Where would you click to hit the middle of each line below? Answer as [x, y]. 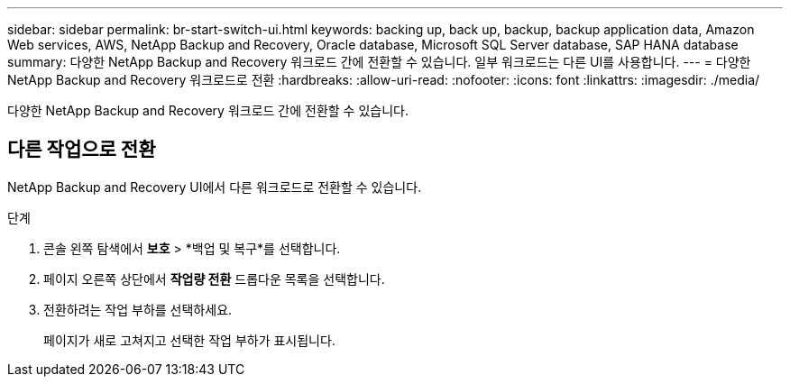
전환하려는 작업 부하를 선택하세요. [138, 309]
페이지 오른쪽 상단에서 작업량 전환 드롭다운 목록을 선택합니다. [214, 279]
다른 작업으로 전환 [82, 150]
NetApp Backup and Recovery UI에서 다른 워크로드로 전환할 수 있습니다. [215, 187]
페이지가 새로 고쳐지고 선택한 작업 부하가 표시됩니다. [189, 340]
